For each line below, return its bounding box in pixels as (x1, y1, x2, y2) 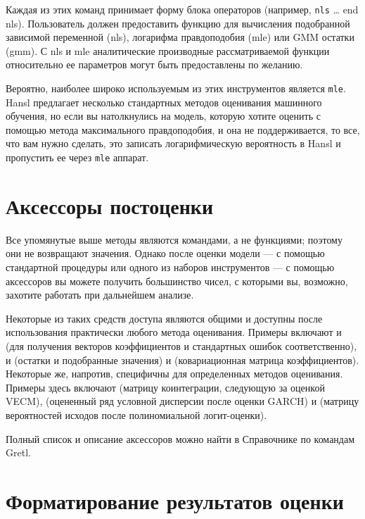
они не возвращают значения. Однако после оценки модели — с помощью (6, 246, 325, 261)
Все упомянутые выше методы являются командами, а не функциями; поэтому (6, 232, 342, 246)
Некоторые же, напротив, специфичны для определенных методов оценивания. (6, 366, 343, 381)
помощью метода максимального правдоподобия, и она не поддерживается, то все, (6, 122, 360, 137)
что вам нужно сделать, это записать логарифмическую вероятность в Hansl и (6, 136, 341, 151)
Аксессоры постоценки (6, 191, 214, 220)
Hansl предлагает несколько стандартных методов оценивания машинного (6, 94, 322, 109)
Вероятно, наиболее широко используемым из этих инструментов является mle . (6, 81, 346, 96)
